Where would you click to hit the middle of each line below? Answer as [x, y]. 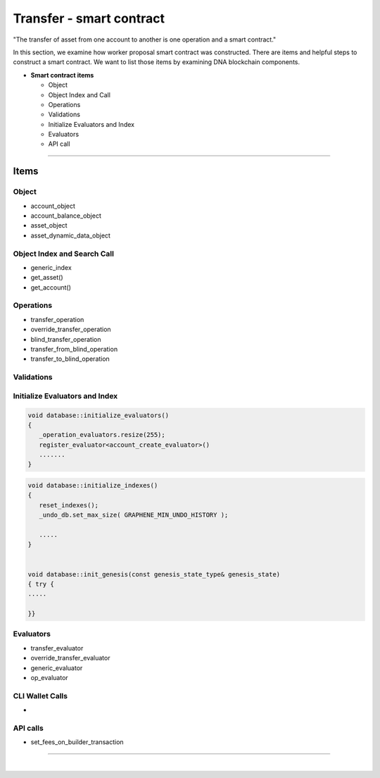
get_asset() [47, 278]
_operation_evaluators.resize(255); [102, 435]
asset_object [49, 226]
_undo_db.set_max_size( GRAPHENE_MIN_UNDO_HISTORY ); [134, 515]
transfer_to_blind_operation [70, 359]
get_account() [51, 287]
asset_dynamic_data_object [70, 235]
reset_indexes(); [69, 505]
